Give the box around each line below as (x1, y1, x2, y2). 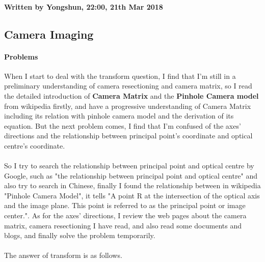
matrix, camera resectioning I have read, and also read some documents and (4, 220, 242, 230)
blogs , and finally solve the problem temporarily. (4, 230, 155, 241)
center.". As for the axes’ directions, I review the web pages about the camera (4, 210, 247, 221)
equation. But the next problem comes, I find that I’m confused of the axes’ (4, 120, 241, 131)
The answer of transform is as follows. (4, 250, 122, 260)
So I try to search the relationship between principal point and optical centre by (4, 160, 254, 171)
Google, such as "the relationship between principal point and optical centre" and (4, 170, 258, 181)
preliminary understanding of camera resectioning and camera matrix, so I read (4, 80, 252, 91)
